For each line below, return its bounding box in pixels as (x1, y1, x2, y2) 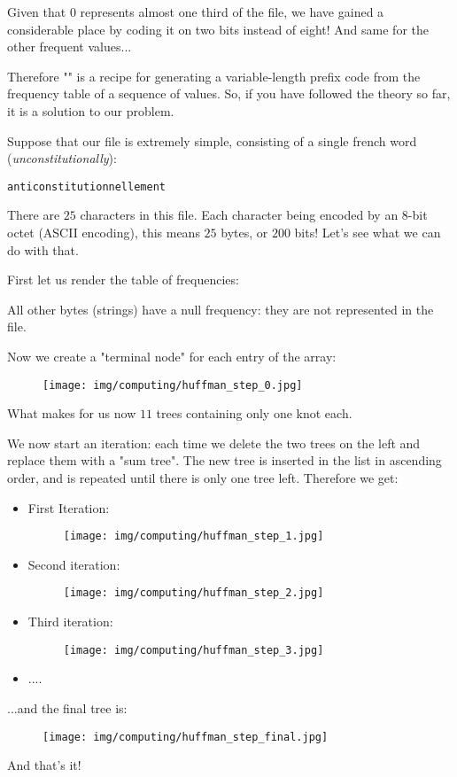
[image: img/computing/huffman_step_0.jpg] (43, 378, 303, 392)
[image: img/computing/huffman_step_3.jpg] (63, 643, 324, 657)
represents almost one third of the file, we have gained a (80, 3, 384, 20)
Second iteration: (27, 555, 120, 573)
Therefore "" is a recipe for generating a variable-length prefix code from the (7, 66, 421, 85)
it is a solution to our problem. (7, 101, 174, 120)
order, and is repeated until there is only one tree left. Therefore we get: (7, 469, 399, 486)
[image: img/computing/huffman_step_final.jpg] (43, 730, 329, 743)
